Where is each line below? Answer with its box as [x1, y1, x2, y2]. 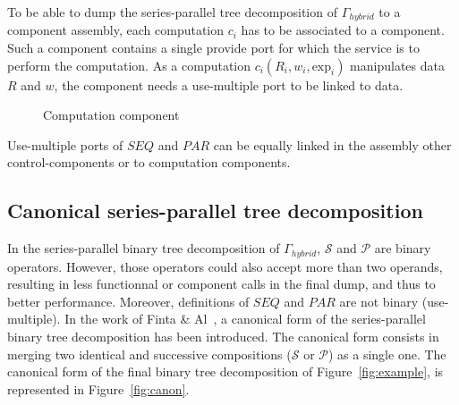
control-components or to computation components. [7, 153, 291, 172]
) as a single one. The [327, 344, 446, 363]
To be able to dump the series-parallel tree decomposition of [7, 3, 337, 21]
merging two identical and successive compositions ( [7, 344, 292, 363]
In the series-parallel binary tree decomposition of [7, 239, 280, 257]
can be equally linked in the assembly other [213, 135, 452, 154]
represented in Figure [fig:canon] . [7, 379, 190, 398]
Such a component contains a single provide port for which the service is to [7, 38, 420, 57]
